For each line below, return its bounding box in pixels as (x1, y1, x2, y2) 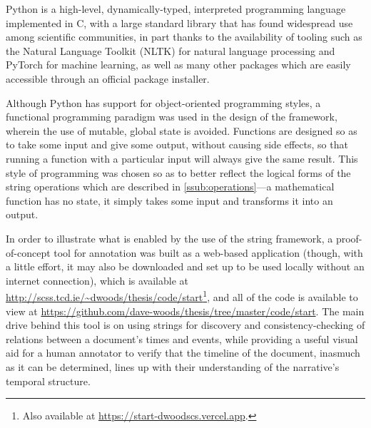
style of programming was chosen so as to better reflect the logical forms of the (6, 165, 351, 180)
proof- (335, 230, 362, 245)
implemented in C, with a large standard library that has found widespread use (6, 15, 353, 30)
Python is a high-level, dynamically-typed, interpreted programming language (6, 1, 346, 16)
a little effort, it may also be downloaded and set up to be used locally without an (6, 259, 365, 274)
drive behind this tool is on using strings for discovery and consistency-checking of (6, 317, 365, 332)
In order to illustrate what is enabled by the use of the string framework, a (6, 230, 333, 245)
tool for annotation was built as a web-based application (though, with (54, 245, 363, 260)
